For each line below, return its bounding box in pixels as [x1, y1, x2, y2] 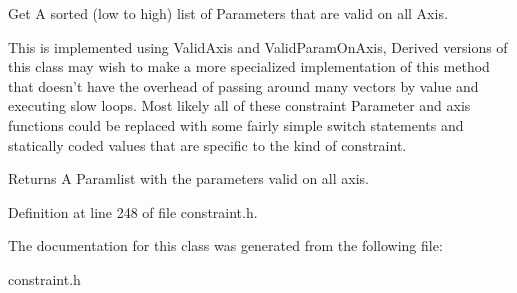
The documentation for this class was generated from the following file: [8, 235, 443, 256]
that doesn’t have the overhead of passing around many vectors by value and [8, 75, 479, 96]
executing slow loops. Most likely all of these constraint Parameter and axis [8, 95, 471, 116]
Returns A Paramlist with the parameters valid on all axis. [8, 168, 369, 189]
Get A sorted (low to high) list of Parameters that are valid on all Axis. [8, 3, 448, 23]
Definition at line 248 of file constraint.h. [8, 201, 258, 222]
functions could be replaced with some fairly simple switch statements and [8, 114, 464, 135]
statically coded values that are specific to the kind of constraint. [8, 134, 407, 155]
